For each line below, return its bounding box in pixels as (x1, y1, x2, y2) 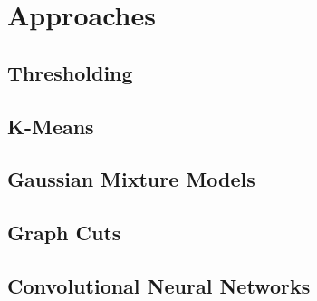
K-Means (7, 112, 94, 140)
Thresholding (7, 58, 133, 86)
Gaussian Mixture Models (7, 165, 255, 193)
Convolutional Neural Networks (7, 271, 311, 299)
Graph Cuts (7, 218, 121, 247)
